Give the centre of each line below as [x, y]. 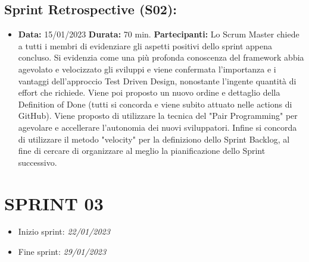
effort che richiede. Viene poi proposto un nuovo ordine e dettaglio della [149, 92]
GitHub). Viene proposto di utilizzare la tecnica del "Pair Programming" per [158, 116]
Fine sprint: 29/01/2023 [62, 252]
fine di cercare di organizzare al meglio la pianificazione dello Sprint [142, 151]
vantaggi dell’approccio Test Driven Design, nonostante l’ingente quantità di [157, 81]
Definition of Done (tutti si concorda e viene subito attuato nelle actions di [155, 104]
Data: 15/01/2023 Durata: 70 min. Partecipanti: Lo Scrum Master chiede [159, 34]
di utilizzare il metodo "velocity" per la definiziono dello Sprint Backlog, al [154, 139]
